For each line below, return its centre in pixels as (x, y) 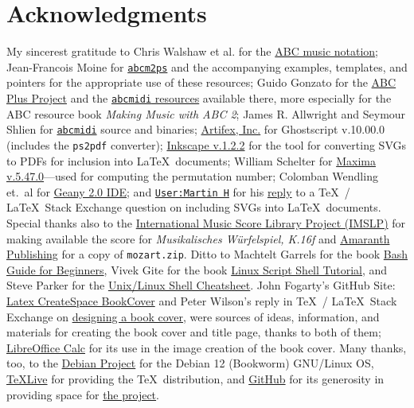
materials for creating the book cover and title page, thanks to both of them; (194, 332)
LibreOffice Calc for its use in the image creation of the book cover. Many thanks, (207, 347)
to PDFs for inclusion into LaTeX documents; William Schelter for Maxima (191, 160)
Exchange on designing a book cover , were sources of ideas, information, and (193, 316)
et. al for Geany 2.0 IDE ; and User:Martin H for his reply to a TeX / (178, 191)
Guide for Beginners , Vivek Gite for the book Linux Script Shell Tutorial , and (197, 269)
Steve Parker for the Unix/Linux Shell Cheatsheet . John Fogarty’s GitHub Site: (201, 285)
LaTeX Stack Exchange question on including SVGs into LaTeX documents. (194, 207)
